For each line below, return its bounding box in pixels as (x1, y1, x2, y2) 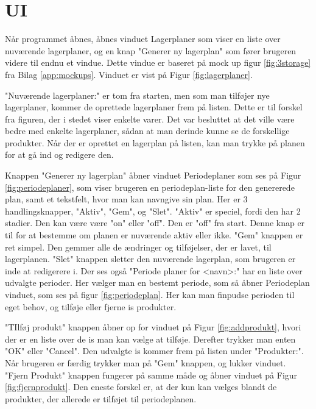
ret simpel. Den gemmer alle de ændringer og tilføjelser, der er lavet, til (5, 240, 272, 253)
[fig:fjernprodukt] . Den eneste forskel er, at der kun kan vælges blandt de (5, 380, 277, 393)
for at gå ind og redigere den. (5, 148, 114, 161)
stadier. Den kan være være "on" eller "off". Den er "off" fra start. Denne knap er (5, 216, 305, 229)
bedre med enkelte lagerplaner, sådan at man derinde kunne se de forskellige (5, 124, 290, 137)
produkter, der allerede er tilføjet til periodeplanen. (5, 392, 197, 405)
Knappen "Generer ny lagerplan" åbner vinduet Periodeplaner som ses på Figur (5, 169, 301, 182)
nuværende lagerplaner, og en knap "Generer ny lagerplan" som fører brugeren (5, 44, 297, 57)
